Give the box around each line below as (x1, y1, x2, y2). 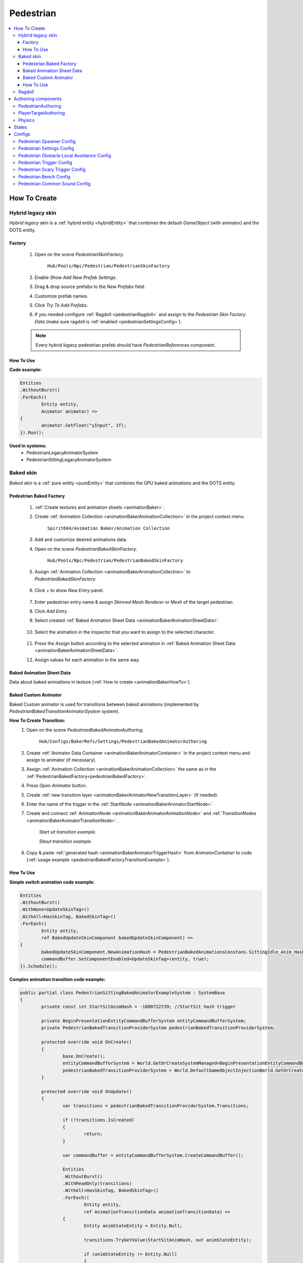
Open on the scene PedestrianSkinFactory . (34, 252, 125, 258)
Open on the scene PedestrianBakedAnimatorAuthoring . (26, 726, 144, 733)
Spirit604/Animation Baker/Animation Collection (47, 525, 170, 531)
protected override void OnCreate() (41, 1039, 132, 1045)
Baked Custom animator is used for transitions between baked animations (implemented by (9, 701, 199, 707)
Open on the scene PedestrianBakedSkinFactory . (34, 546, 138, 552)
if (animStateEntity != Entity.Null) (83, 1251, 177, 1257)
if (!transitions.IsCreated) (62, 1117, 135, 1123)
